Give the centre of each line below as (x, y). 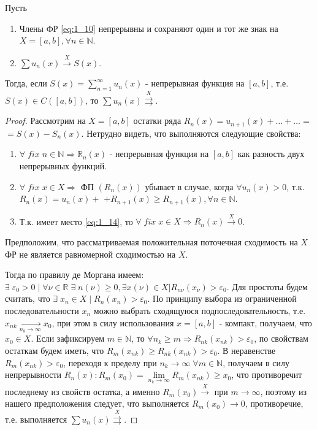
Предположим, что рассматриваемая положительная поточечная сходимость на (151, 242)
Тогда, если (26, 83)
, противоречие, (274, 403)
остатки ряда (157, 121)
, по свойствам (281, 338)
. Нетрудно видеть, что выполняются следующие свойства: (191, 133)
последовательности (42, 310)
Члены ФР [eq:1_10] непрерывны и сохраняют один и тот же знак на (149, 28)
